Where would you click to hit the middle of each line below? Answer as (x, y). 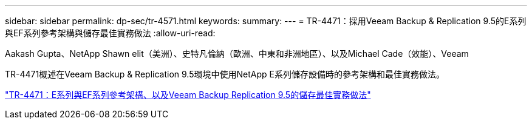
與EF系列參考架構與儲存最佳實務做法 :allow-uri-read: (110, 33)
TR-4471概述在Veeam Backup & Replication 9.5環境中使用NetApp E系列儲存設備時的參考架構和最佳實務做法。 (225, 74)
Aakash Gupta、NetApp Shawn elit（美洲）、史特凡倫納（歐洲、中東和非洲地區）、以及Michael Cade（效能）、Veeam (237, 54)
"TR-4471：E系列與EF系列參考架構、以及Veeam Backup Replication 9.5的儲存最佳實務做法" (188, 95)
